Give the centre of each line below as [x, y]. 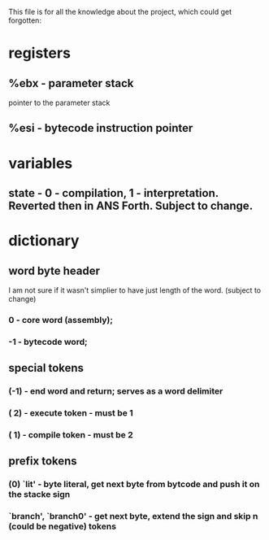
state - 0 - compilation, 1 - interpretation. [114, 193]
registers [40, 53]
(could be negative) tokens [62, 526]
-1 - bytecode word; [48, 342]
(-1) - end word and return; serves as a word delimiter [116, 391]
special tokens [46, 368]
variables [41, 163]
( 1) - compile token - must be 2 [71, 434]
